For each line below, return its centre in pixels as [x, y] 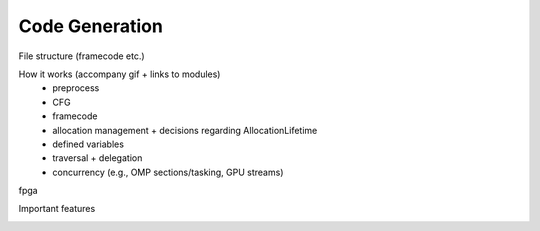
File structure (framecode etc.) [81, 56]
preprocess [76, 88]
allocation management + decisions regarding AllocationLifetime [185, 130]
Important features [57, 209]
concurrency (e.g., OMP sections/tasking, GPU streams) [168, 172]
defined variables [88, 144]
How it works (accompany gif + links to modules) [119, 74]
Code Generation [91, 26]
